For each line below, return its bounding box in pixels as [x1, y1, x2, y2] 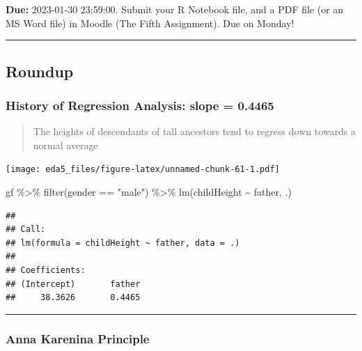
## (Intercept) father [6, 279, 141, 289]
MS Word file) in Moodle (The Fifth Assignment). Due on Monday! [6, 15, 294, 30]
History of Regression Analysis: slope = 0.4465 [6, 96, 274, 114]
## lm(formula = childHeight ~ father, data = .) [6, 237, 240, 248]
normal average [33, 137, 98, 152]
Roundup [6, 60, 74, 81]
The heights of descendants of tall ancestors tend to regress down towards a [33, 124, 356, 139]
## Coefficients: [6, 265, 86, 275]
